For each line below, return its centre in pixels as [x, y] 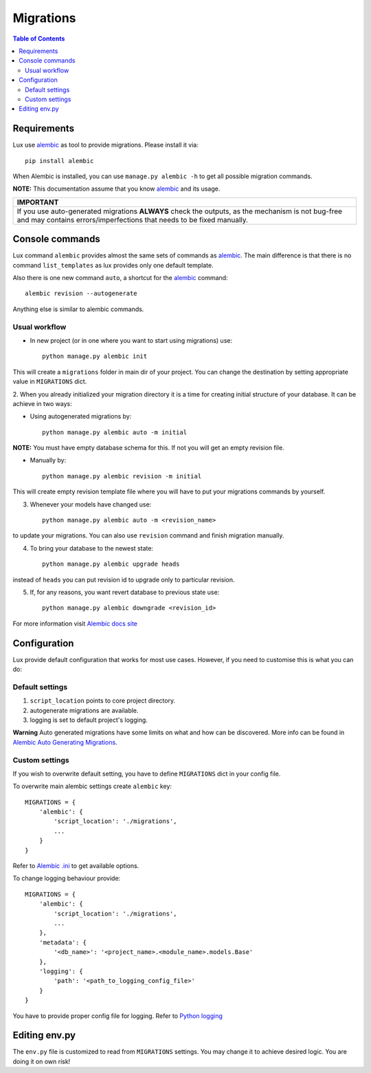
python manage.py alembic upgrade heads [111, 564]
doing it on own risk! [42, 1061]
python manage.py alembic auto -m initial [115, 432]
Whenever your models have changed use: [91, 504]
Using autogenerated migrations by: [81, 416]
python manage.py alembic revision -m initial [122, 476]
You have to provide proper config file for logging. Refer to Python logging [117, 1016]
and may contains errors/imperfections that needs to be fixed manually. [133, 220]
